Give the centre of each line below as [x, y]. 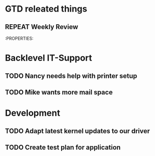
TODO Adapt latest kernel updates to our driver [77, 131]
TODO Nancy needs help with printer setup [71, 76]
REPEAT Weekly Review [42, 27]
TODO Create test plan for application [63, 147]
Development [33, 113]
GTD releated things [46, 9]
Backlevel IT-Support [49, 58]
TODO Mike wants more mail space [59, 92]
